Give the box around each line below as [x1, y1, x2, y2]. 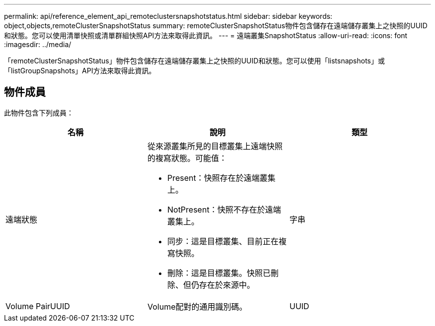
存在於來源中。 [199, 279, 255, 290]
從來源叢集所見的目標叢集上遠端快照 [147, 141, 283, 151]
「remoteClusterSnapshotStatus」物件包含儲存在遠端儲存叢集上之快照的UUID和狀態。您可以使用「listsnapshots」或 [4, 56, 385, 65]
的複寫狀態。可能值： [147, 153, 227, 163]
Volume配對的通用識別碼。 [147, 301, 247, 312]
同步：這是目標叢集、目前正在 [167, 236, 279, 246]
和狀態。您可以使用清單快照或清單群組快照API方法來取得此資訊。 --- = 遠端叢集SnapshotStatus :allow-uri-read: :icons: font [4, 31, 408, 40]
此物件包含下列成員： [4, 108, 73, 117]
